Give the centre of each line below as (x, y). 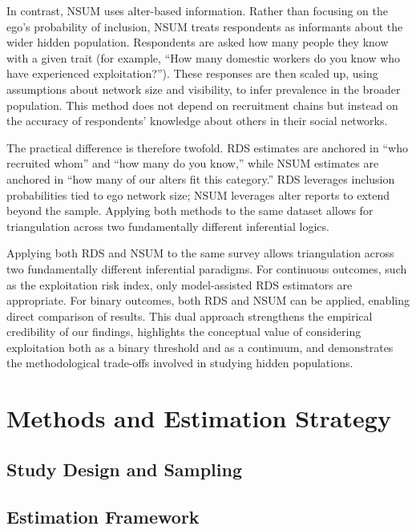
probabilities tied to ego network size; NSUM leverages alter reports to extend (198, 194)
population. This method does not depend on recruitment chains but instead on (202, 105)
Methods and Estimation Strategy (199, 418)
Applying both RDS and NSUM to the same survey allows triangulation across (200, 253)
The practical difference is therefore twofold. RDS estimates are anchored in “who (207, 147)
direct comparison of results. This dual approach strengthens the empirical (190, 316)
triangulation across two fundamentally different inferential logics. (168, 226)
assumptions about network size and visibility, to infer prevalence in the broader (204, 89)
